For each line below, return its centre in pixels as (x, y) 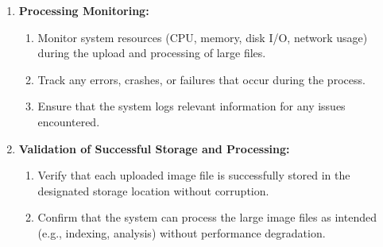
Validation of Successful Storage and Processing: (154, 148)
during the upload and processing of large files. (152, 53)
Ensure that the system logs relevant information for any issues (191, 106)
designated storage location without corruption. (153, 190)
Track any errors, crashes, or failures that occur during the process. (201, 79)
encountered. (69, 121)
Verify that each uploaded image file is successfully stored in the (194, 175)
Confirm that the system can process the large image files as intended (207, 217)
